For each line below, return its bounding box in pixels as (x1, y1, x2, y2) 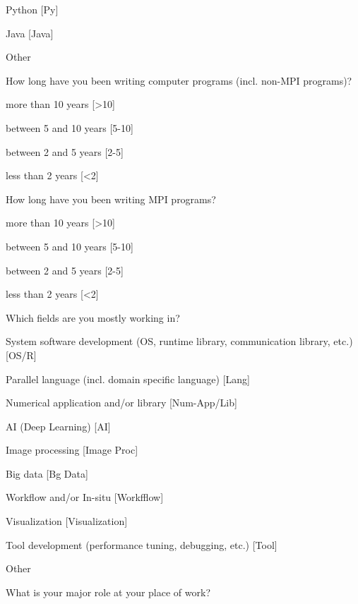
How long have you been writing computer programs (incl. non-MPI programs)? (6, 73, 352, 87)
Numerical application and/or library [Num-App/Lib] (6, 395, 237, 410)
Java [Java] (6, 25, 54, 40)
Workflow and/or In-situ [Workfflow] (6, 490, 164, 505)
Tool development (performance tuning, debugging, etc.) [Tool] (6, 537, 278, 552)
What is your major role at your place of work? (6, 584, 210, 599)
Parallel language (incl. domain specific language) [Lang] (6, 371, 250, 386)
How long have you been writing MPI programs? (6, 191, 216, 206)
